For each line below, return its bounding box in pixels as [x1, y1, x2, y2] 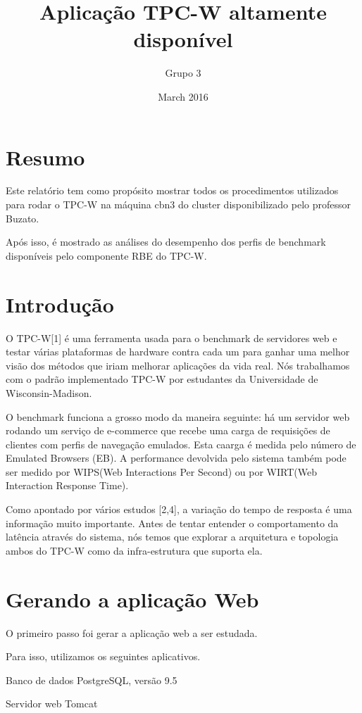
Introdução [6, 289, 114, 318]
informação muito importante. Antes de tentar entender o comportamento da [6, 515, 339, 530]
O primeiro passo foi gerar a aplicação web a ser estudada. [6, 625, 258, 640]
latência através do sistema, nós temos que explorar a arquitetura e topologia [6, 529, 339, 544]
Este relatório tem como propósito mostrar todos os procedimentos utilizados [6, 183, 339, 198]
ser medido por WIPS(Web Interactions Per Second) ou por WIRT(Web [6, 464, 317, 479]
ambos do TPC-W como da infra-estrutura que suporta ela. [6, 543, 263, 557]
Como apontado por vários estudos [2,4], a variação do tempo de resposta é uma [6, 502, 352, 517]
